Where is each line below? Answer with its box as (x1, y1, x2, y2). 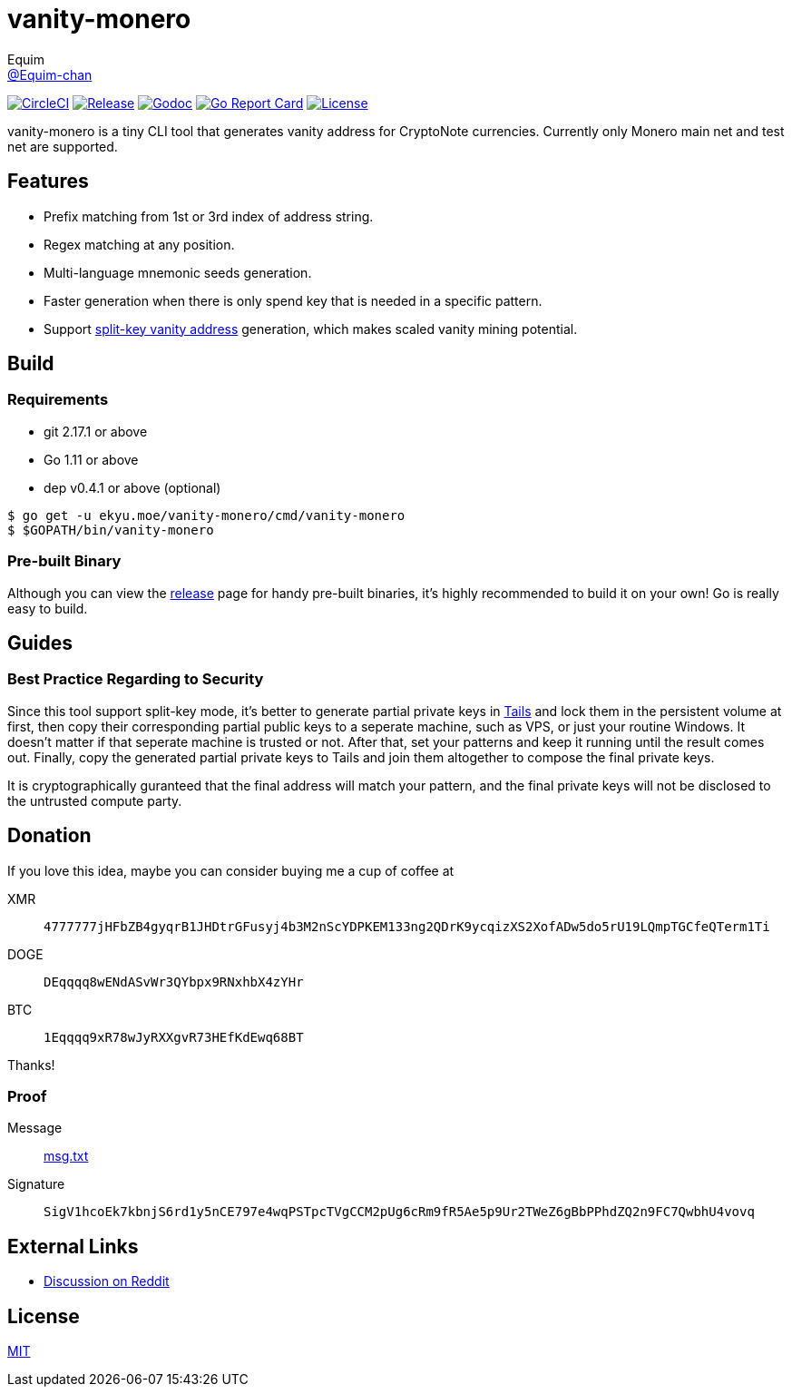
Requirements (7, 390, 109, 409)
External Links (7, 1234, 139, 1258)
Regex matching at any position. (44, 236, 235, 252)
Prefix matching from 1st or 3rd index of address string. (44, 208, 374, 224)
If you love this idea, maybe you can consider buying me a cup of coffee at (7, 862, 455, 879)
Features (7, 170, 89, 193)
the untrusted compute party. (7, 792, 182, 809)
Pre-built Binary (7, 552, 122, 571)
